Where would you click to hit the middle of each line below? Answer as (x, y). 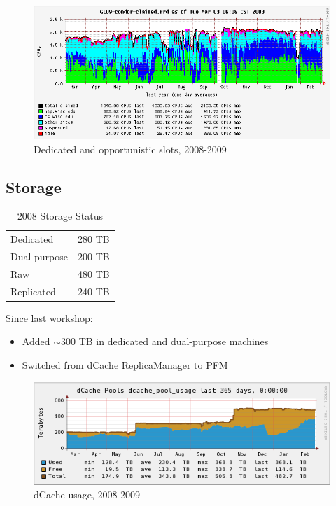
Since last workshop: (49, 317)
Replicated (33, 291)
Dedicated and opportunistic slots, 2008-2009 (130, 149)
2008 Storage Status (60, 216)
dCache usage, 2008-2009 (87, 494)
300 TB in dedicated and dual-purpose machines (164, 341)
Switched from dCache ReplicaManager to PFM (125, 364)
